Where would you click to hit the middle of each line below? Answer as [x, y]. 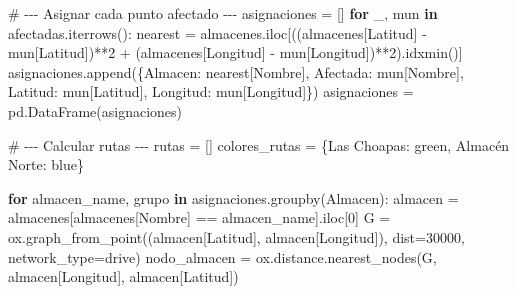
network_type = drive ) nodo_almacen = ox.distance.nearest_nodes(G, [222, 256]
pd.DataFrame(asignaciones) [95, 110]
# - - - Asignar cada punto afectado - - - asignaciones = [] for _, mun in [223, 13]
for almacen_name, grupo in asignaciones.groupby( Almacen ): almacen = [233, 197]
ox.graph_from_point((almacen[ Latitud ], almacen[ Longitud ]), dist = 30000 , [236, 236]
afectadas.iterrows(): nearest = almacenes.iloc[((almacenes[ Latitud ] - [217, 32]
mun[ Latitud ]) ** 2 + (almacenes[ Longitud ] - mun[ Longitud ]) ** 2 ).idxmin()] [235, 52]
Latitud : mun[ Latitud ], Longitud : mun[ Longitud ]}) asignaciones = [211, 91]
